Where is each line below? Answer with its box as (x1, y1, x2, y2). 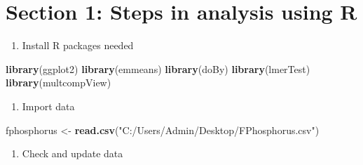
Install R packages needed (22, 38, 134, 53)
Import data (22, 98, 75, 113)
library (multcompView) (6, 75, 111, 90)
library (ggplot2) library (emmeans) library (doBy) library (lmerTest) (6, 61, 310, 76)
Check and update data (22, 146, 123, 161)
